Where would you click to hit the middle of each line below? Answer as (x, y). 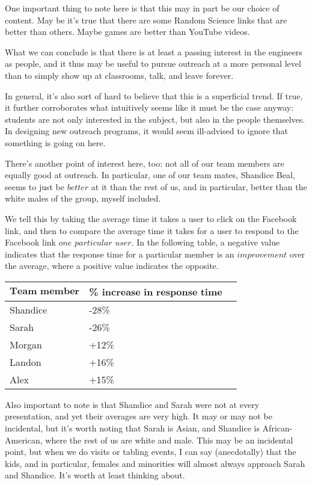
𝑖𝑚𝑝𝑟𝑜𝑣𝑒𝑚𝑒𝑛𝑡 (262, 255)
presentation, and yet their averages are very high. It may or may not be (139, 416)
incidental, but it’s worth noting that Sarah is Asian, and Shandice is (132, 428)
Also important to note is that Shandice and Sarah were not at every (132, 404)
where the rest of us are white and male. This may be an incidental (169, 440)
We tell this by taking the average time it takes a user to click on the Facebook (151, 218)
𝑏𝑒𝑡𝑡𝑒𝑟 (78, 187)
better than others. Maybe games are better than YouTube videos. (127, 32)
